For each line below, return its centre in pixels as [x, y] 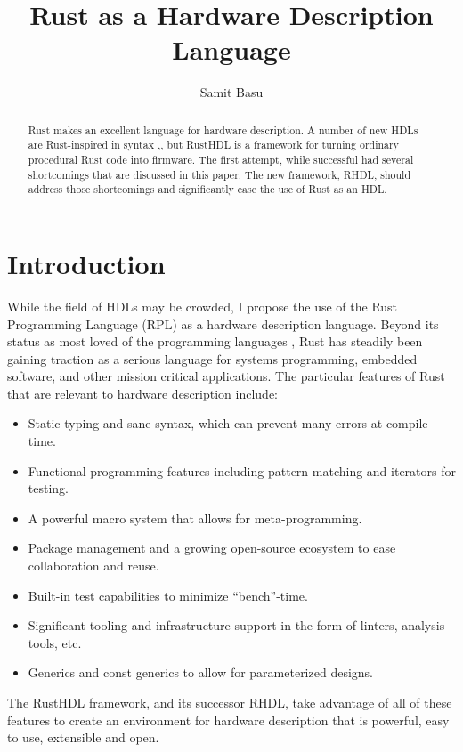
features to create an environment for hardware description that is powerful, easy [228, 720]
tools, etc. [55, 642]
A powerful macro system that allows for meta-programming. [195, 518]
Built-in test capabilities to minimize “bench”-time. [168, 595]
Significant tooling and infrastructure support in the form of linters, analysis [236, 625]
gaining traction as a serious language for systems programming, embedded [212, 358]
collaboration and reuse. [93, 566]
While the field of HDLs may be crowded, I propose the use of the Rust [203, 306]
